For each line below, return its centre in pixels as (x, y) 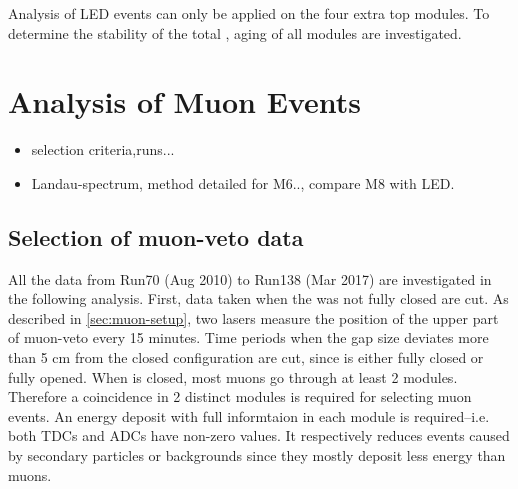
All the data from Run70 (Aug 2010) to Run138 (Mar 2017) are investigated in (250, 278)
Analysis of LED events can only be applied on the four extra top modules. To (249, 13)
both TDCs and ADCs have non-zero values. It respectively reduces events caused (259, 435)
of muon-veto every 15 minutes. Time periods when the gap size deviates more (248, 337)
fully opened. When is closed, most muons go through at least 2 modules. (233, 376)
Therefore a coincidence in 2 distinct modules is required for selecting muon (240, 396)
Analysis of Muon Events (184, 101)
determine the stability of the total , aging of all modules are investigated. (235, 32)
